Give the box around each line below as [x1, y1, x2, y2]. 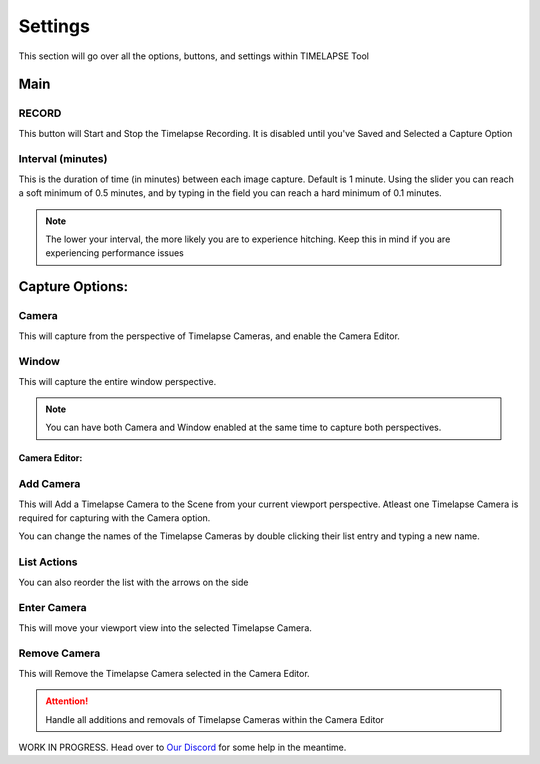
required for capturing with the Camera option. [18, 512, 211, 524]
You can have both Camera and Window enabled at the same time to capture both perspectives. [45, 421, 442, 434]
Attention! [45, 695, 89, 707]
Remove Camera [18, 646, 101, 660]
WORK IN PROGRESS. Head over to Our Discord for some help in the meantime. [18, 741, 347, 753]
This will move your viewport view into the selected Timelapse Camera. [18, 621, 312, 634]
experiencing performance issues [45, 247, 185, 259]
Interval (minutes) [18, 152, 108, 166]
